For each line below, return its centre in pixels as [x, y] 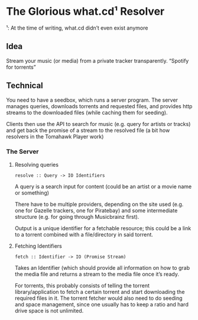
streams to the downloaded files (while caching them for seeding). [87, 112]
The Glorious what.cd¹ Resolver [85, 12]
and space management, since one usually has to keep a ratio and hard [102, 304]
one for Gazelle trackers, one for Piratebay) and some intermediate [96, 210]
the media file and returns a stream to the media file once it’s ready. [97, 274]
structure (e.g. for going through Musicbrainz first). [77, 216]
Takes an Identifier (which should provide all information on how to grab [102, 267]
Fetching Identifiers [38, 246]
